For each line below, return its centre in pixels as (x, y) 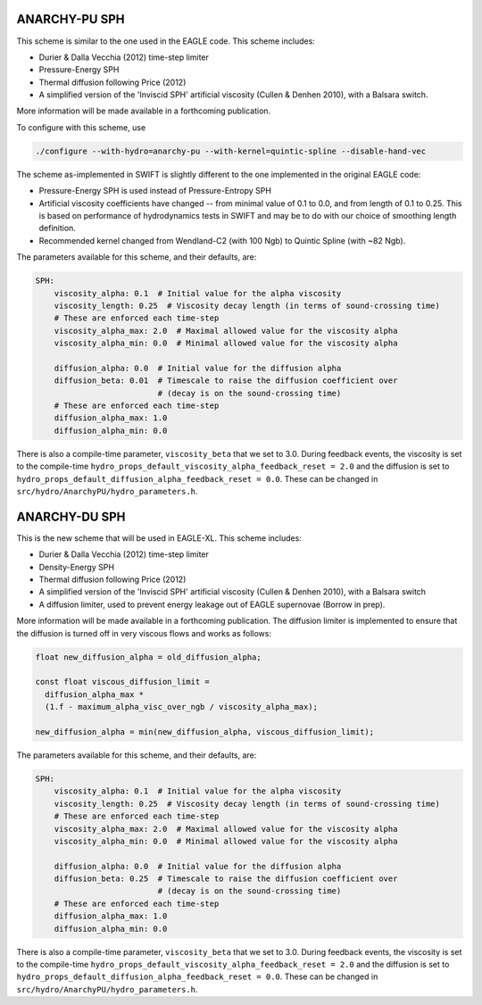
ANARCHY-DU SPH (71, 516)
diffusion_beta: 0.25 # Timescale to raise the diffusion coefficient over (226, 879)
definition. (57, 228)
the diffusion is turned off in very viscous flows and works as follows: (144, 633)
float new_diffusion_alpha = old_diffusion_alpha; (149, 657)
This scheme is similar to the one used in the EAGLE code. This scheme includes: (166, 41)
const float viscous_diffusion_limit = (122, 682)
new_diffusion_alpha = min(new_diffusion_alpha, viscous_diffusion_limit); (205, 731)
